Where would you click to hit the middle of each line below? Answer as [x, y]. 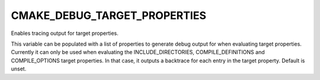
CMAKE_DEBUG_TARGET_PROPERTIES [109, 15]
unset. [19, 69]
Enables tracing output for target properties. [65, 33]
